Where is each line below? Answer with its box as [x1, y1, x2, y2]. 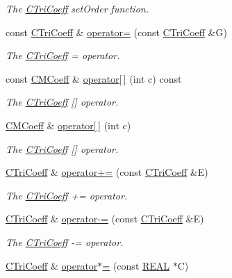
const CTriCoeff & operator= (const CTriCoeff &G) [6, 24, 227, 39]
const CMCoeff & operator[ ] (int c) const [6, 71, 182, 85]
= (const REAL [102, 258, 170, 272]
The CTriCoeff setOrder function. [6, 1, 149, 15]
